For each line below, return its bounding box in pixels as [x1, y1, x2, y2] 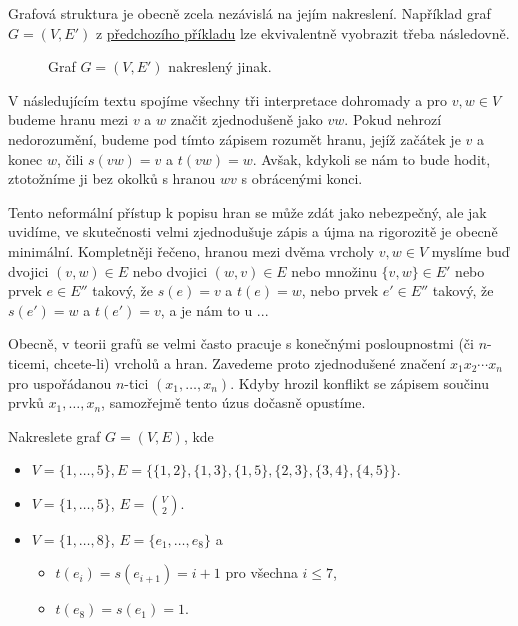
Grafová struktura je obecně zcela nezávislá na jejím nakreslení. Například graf [8, 3, 491, 23]
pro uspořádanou [8, 372, 112, 393]
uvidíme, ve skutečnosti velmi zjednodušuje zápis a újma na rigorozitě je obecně [8, 221, 498, 242]
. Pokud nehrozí [344, 109, 442, 130]
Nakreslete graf [8, 425, 101, 446]
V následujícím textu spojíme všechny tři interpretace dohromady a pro [8, 89, 448, 110]
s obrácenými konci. [241, 168, 363, 189]
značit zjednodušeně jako [170, 109, 323, 130]
